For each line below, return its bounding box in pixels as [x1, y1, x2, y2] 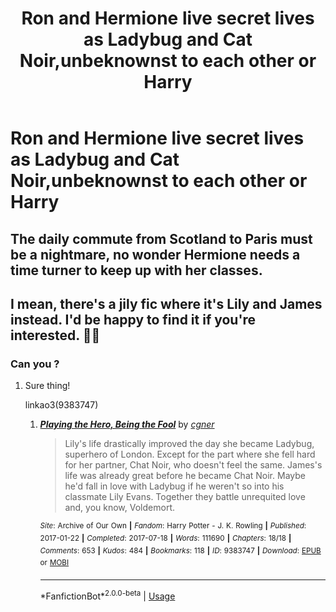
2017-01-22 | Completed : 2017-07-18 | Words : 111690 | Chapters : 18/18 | [39, 533, 292, 543]
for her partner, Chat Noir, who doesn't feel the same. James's [64, 459, 323, 471]
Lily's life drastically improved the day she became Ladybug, [64, 438, 315, 450]
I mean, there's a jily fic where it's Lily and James [10, 295, 323, 312]
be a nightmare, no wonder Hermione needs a [10, 246, 301, 263]
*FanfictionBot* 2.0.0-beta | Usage [39, 588, 176, 602]
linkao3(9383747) [24, 399, 99, 411]
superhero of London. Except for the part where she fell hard [64, 448, 316, 461]
